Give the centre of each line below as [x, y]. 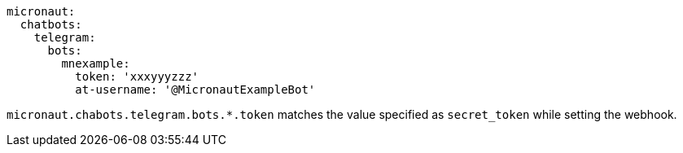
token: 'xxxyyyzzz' [137, 76]
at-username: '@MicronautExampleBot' [195, 90]
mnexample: [96, 63]
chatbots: [51, 24]
